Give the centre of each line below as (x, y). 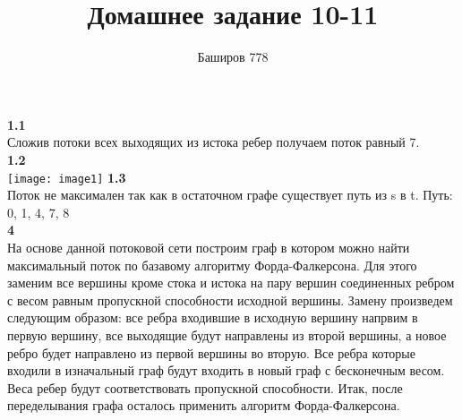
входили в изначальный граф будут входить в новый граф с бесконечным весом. (226, 370)
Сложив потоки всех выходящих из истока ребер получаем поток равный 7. (214, 142)
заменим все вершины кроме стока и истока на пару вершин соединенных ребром (231, 283)
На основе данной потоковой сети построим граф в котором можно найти (209, 247)
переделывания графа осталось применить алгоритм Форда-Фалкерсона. (204, 405)
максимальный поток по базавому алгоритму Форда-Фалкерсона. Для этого (212, 265)
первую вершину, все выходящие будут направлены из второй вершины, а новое (227, 334)
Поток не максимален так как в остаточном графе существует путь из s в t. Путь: (230, 195)
